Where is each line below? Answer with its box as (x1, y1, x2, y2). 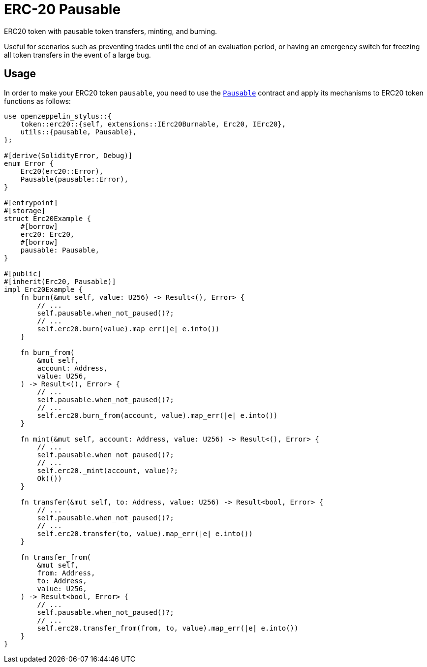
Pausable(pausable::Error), (20, 175, 128, 183)
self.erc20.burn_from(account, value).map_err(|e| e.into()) (37, 411, 278, 419)
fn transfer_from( (20, 553, 91, 561)
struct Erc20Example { (4, 214, 91, 222)
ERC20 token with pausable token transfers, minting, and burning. (4, 27, 217, 35)
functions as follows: (4, 96, 71, 105)
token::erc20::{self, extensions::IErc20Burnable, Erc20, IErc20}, (20, 120, 286, 128)
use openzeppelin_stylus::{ (4, 112, 112, 120)
